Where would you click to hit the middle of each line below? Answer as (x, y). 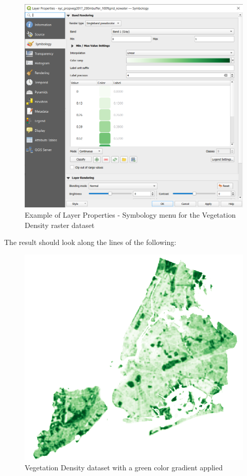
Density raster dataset (60, 225)
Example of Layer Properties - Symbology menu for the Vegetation (130, 214)
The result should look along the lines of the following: (90, 242)
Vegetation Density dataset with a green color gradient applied (124, 467)
